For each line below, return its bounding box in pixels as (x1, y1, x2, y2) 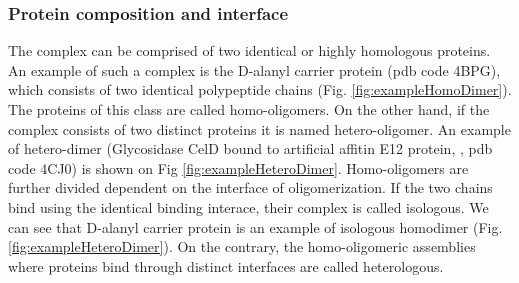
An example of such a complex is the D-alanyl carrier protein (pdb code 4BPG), (8, 59, 501, 80)
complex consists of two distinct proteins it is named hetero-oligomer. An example (8, 118, 511, 139)
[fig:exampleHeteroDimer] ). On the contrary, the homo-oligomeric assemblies (8, 236, 476, 257)
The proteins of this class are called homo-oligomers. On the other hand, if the (8, 99, 490, 119)
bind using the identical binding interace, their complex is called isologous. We (8, 196, 489, 217)
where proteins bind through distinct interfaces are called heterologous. (8, 255, 444, 276)
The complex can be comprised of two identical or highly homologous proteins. (8, 40, 491, 61)
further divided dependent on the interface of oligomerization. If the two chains (8, 177, 493, 198)
